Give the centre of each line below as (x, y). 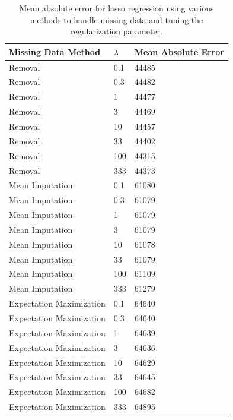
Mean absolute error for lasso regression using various (116, 8)
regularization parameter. (116, 31)
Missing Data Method (55, 51)
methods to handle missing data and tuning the (116, 19)
